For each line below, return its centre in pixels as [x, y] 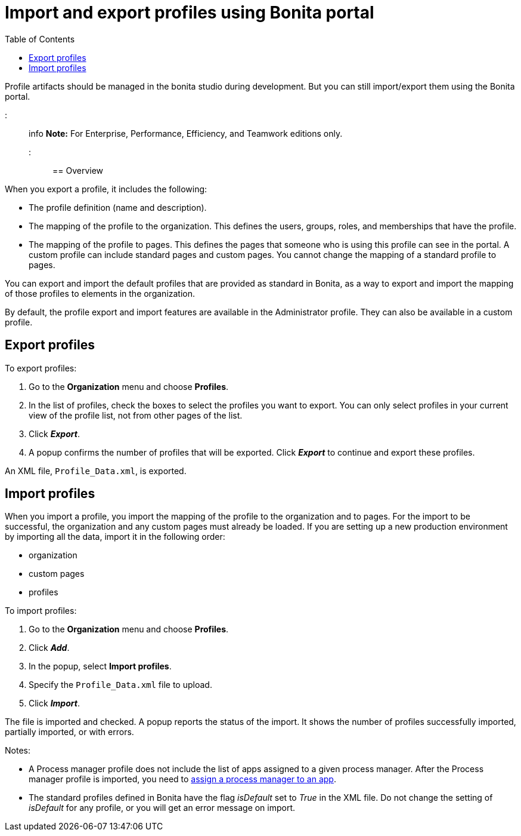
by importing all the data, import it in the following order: [115, 537]
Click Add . [49, 648]
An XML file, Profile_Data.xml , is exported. [96, 471]
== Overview [78, 170]
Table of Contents [40, 39]
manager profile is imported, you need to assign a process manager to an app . [182, 779]
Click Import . [54, 703]
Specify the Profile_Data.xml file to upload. [120, 685]
